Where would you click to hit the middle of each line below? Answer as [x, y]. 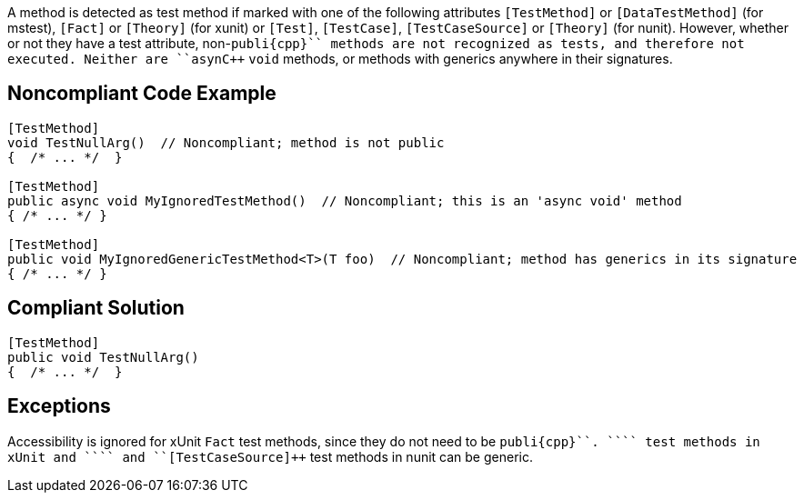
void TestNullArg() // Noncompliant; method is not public [226, 142]
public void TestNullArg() [103, 357]
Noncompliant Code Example [142, 94]
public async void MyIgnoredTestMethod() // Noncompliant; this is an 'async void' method [345, 200]
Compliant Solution [96, 308]
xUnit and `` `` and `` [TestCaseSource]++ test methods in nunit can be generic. [270, 456]
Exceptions [59, 406]
